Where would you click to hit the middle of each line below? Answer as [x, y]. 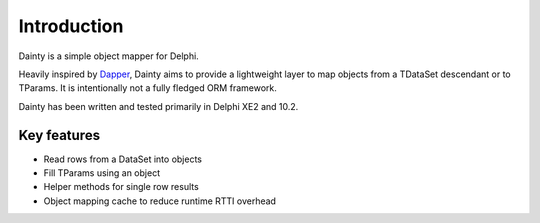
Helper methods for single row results [121, 187]
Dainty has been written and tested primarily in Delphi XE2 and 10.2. [158, 106]
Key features [59, 135]
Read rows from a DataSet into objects [122, 159]
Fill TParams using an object [101, 173]
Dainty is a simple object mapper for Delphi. [108, 56]
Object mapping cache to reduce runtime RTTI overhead [160, 201]
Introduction [71, 26]
